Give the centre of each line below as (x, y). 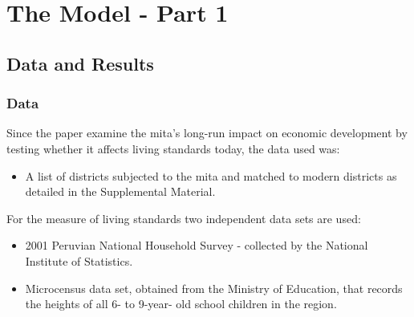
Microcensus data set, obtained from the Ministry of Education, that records (214, 288)
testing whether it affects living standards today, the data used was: (173, 148)
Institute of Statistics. (79, 260)
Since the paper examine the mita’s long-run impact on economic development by (207, 133)
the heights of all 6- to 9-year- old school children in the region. (181, 304)
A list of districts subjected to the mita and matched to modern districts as (211, 175)
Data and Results (80, 63)
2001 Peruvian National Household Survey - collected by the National (197, 245)
